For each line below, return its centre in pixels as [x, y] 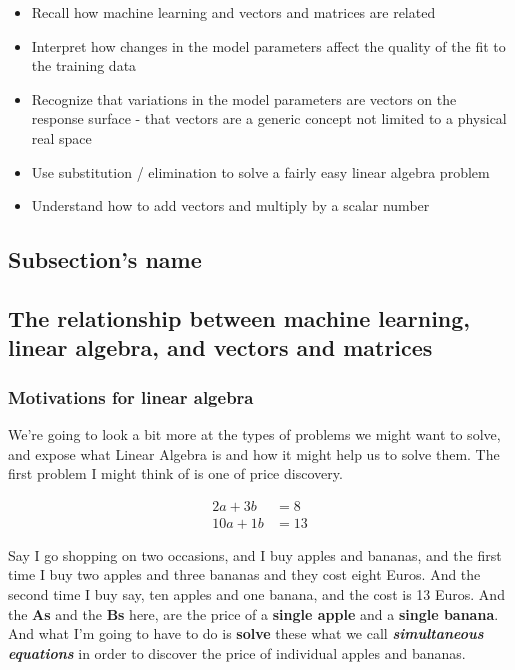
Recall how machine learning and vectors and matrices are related [233, 12]
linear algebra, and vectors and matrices [220, 347]
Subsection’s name [105, 259]
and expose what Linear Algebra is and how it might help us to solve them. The [254, 453]
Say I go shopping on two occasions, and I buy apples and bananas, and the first [255, 554]
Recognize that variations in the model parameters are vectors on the [244, 98]
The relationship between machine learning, [239, 317]
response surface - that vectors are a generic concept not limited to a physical [269, 118]
